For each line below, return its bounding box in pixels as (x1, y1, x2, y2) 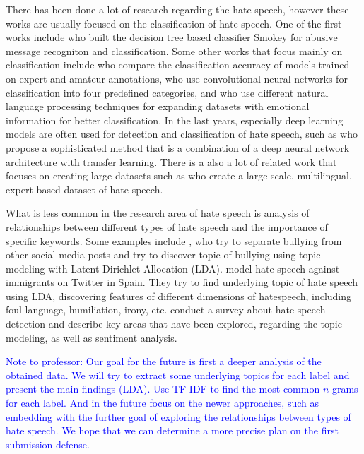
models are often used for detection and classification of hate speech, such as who (6, 126, 358, 141)
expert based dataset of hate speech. (6, 181, 163, 196)
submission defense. (6, 436, 90, 451)
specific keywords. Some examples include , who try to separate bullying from (6, 233, 342, 248)
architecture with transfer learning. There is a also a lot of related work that (6, 154, 337, 169)
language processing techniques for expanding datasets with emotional (6, 99, 310, 114)
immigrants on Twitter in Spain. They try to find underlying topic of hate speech (6, 275, 358, 289)
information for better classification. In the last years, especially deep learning (6, 112, 344, 127)
